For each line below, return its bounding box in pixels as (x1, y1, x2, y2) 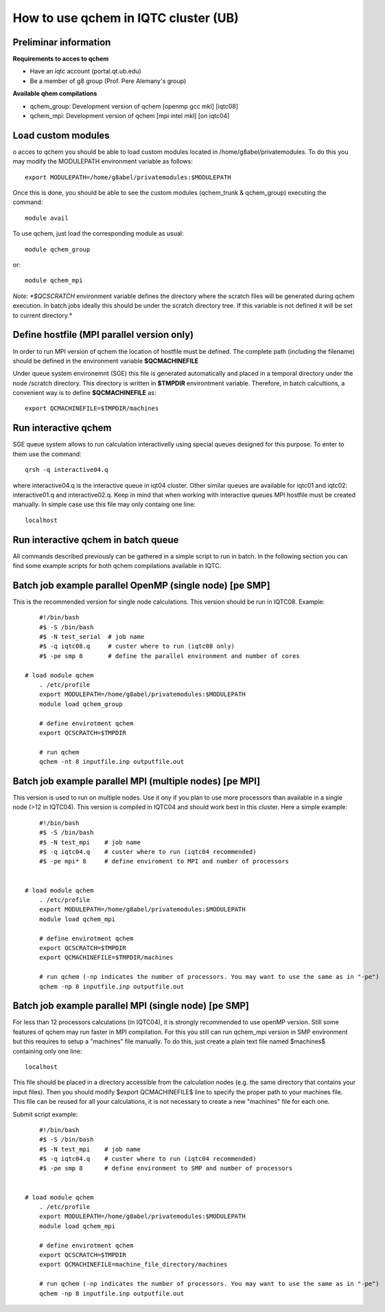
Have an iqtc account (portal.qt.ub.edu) (30, 67, 142, 76)
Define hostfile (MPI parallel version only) (12, 329, 194, 341)
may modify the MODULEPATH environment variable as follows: (12, 157, 194, 166)
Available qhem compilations (12, 89, 97, 98)
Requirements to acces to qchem (12, 55, 109, 63)
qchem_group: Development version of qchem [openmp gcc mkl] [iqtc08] (30, 102, 239, 110)
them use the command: (12, 450, 82, 458)
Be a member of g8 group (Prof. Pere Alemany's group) (30, 76, 187, 85)
